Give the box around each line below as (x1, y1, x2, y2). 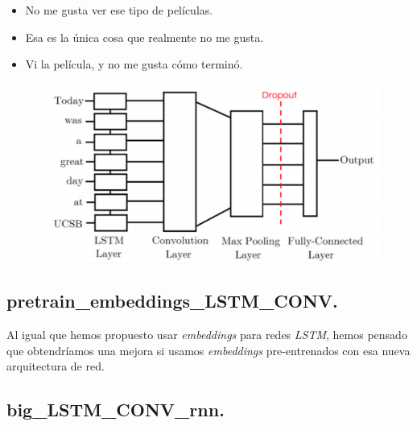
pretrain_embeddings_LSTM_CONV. (6, 288, 338, 313)
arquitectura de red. (6, 358, 105, 374)
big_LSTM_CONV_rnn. (6, 397, 225, 422)
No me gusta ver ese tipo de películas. (25, 2, 213, 18)
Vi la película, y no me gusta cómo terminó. (25, 56, 243, 72)
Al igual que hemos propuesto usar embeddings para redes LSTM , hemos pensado (6, 326, 407, 343)
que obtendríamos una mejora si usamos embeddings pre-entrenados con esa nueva (6, 341, 411, 358)
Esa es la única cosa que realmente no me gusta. (25, 28, 264, 45)
